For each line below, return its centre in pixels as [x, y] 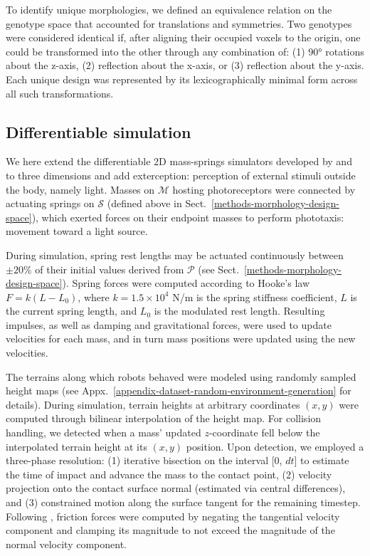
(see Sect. [218, 269]
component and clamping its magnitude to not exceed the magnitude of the [170, 530]
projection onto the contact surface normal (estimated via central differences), [176, 488]
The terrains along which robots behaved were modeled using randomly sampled [181, 376]
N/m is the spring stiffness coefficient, [255, 297]
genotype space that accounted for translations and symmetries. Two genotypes [179, 23]
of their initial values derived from [110, 269]
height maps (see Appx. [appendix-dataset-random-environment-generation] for [179, 390]
